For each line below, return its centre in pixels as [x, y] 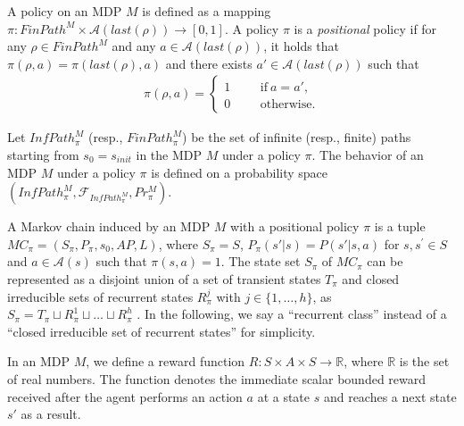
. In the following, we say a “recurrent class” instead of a [292, 314]
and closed [371, 278]
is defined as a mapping [207, 11]
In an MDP [39, 361]
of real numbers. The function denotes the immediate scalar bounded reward [217, 378]
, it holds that [302, 46]
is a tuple [400, 226]
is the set [424, 361]
